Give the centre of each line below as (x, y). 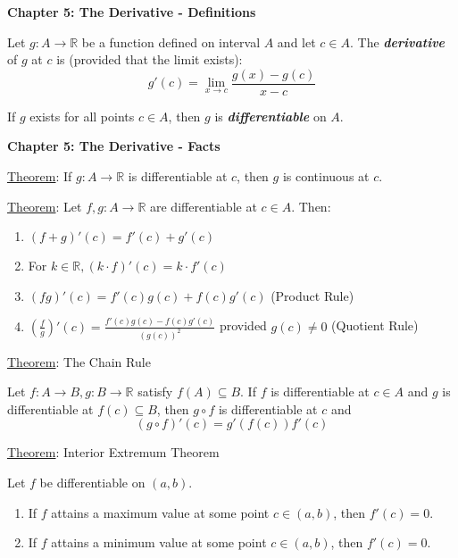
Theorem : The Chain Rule (79, 361)
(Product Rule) (312, 295)
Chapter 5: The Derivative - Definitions (132, 12)
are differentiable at (204, 206)
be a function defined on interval (171, 42)
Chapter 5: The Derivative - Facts (114, 146)
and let (296, 42)
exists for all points (82, 116)
